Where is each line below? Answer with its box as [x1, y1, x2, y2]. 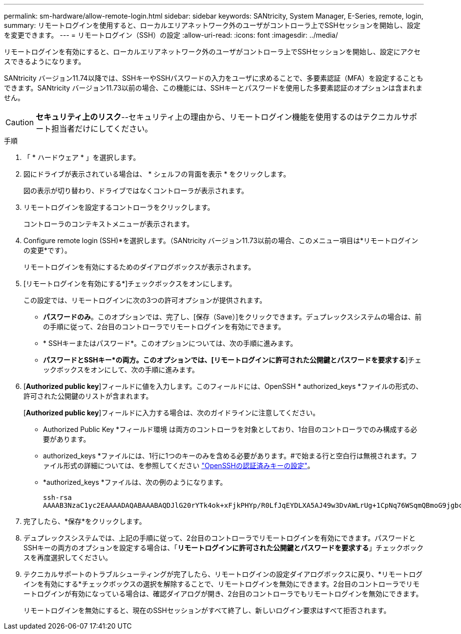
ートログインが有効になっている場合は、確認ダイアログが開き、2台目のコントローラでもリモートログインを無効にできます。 [23, 589, 423, 598]
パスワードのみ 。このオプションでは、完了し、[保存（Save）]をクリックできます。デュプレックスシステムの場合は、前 [43, 313, 422, 321]
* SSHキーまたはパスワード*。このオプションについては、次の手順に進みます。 [43, 339, 297, 347]
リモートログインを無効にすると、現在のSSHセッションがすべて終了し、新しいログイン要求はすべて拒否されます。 [23, 606, 391, 614]
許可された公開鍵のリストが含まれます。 [23, 392, 153, 400]
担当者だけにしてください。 [51, 124, 153, 134]
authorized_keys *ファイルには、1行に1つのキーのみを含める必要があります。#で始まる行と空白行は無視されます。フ [43, 452, 418, 460]
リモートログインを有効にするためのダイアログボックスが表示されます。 [23, 263, 255, 271]
